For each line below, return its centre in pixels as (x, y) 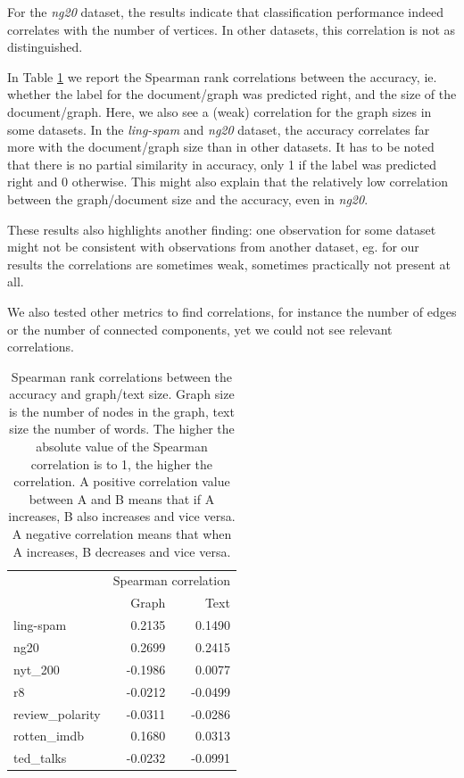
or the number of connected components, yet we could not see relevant (200, 329)
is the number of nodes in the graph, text (121, 411)
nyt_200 (37, 669)
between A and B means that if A (122, 498)
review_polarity (57, 713)
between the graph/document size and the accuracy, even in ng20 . (188, 199)
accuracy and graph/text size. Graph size (122, 394)
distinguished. (45, 47)
